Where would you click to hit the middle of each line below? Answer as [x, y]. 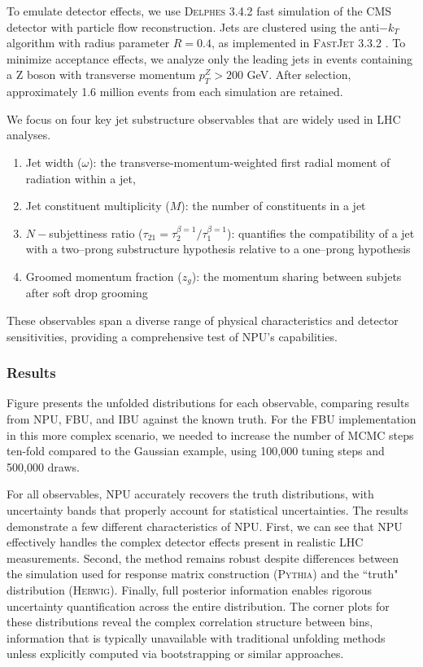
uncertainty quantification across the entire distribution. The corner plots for [198, 606]
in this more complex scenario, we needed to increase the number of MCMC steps [210, 434]
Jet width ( [54, 162]
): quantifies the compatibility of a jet [321, 233]
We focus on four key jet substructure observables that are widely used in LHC [204, 118]
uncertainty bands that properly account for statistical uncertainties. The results [207, 509]
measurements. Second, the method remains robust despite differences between [203, 557]
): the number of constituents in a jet [273, 206]
